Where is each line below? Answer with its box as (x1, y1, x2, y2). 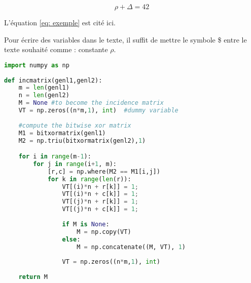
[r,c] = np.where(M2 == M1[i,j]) (47, 168, 160, 175)
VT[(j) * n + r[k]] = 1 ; (62, 198, 138, 206)
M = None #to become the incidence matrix (18, 99, 164, 107)
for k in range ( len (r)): (47, 175, 131, 183)
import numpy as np (4, 61, 69, 69)
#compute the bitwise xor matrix (18, 122, 131, 129)
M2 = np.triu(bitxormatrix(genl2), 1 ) (18, 137, 146, 144)
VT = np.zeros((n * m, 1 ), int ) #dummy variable (18, 107, 178, 114)
